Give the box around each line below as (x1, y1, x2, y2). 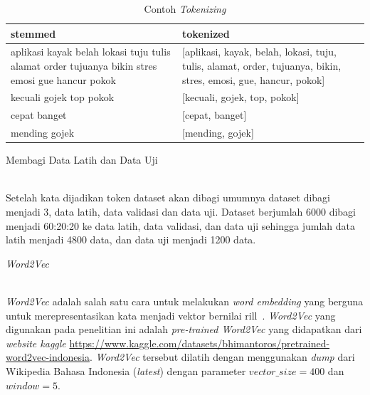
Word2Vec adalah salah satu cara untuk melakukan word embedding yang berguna (6, 294, 364, 308)
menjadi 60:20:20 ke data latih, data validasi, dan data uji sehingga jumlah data (6, 218, 355, 233)
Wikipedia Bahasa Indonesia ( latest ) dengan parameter (6, 363, 246, 378)
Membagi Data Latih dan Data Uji (6, 152, 158, 167)
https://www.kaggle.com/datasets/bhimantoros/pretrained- (69, 335, 330, 350)
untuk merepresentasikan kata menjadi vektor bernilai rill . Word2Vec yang (6, 307, 336, 322)
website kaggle (6, 335, 66, 350)
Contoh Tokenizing (144, 1, 226, 16)
